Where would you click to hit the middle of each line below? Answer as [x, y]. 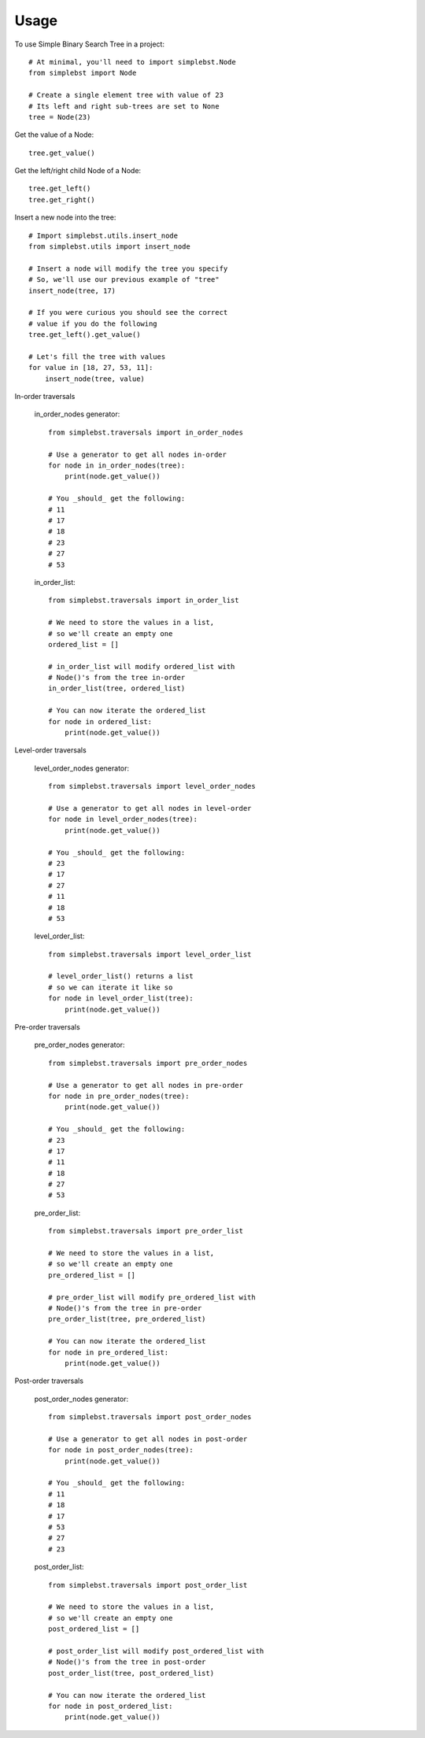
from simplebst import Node [83, 73]
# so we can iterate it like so [111, 987]
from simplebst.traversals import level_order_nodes [152, 786]
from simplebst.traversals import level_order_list [150, 954]
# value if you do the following [93, 324]
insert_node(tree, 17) [72, 290]
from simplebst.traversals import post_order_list [148, 1585]
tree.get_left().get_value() [85, 335]
